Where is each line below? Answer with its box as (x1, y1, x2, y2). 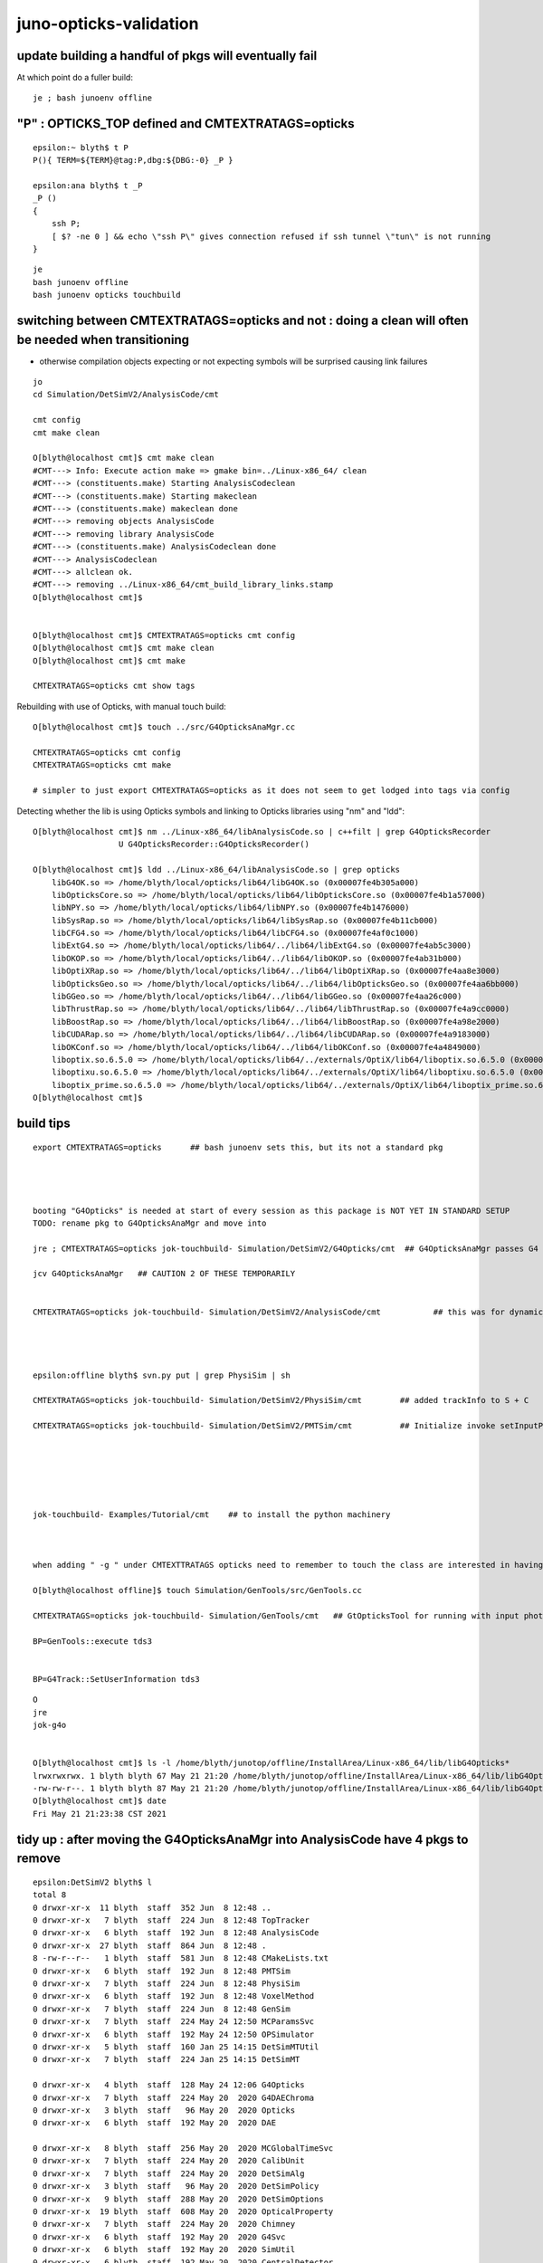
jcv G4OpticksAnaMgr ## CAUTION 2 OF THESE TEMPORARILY (33, 1268, 296, 1279)
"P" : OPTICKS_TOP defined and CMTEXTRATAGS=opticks (16, 116, 355, 131)
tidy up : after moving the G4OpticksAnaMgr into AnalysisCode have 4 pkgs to (16, 1831, 469, 1847)
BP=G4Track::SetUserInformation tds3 (33, 1674, 201, 1684)
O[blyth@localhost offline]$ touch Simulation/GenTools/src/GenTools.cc (33, 1585, 362, 1596)
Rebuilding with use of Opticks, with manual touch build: (16, 701, 226, 711)
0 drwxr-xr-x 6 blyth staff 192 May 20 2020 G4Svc (33, 2231, 286, 2242)
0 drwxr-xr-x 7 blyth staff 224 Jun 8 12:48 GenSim (33, 2003, 291, 2014)
